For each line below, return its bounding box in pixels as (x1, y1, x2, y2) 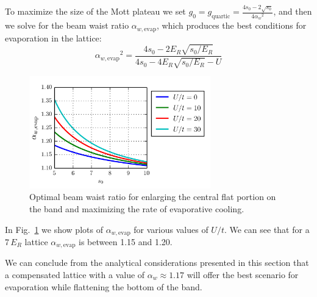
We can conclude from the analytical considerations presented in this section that (5, 256, 309, 269)
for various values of (134, 223, 208, 235)
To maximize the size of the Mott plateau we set (5, 5, 186, 18)
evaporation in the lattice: (5, 31, 102, 44)
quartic (212, 13, 230, 20)
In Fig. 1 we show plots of (5, 223, 103, 235)
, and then (273, 5, 312, 18)
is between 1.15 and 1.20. (79, 235, 173, 248)
